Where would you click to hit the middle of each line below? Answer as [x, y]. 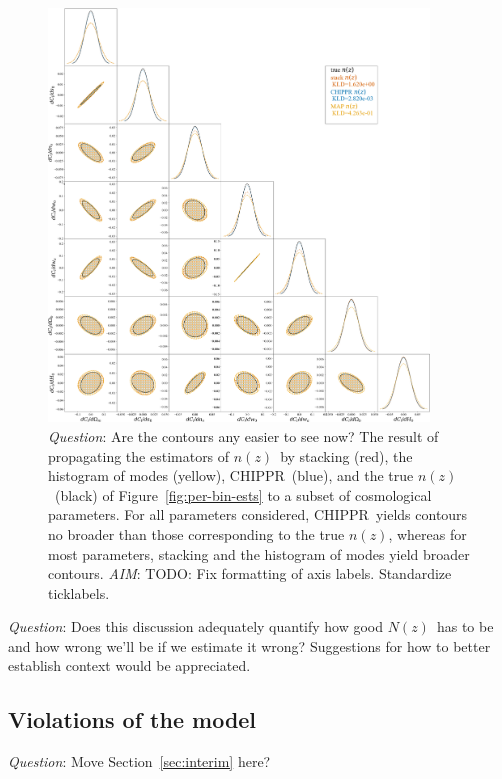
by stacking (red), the [346, 455]
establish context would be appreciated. [129, 665]
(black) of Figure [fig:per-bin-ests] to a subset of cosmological [243, 494]
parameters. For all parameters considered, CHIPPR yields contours [258, 514]
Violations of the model [132, 719]
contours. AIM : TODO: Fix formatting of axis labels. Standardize [250, 573]
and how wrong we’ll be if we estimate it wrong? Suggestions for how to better [249, 645]
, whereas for [427, 533]
